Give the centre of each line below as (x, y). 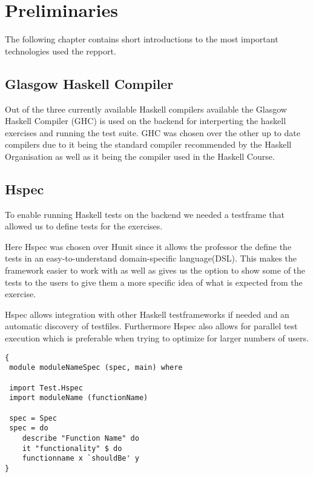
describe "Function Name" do (81, 438)
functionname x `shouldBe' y (81, 459)
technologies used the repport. (61, 51)
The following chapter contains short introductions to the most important (142, 39)
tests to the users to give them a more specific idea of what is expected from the (154, 282)
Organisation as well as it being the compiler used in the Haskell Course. (140, 156)
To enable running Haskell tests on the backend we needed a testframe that (145, 214)
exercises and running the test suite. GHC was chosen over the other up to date (153, 132)
